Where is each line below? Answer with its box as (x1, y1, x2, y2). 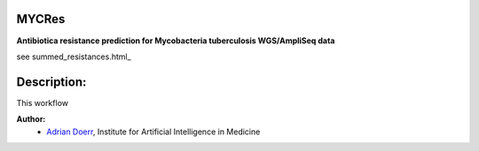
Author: (16, 114, 46, 125)
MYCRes (16, 11, 66, 26)
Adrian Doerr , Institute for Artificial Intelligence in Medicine (46, 126, 261, 137)
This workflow (16, 97, 68, 108)
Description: (16, 74, 87, 89)
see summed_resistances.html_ (16, 51, 132, 62)
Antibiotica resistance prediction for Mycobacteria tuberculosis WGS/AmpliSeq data (16, 35, 335, 46)
